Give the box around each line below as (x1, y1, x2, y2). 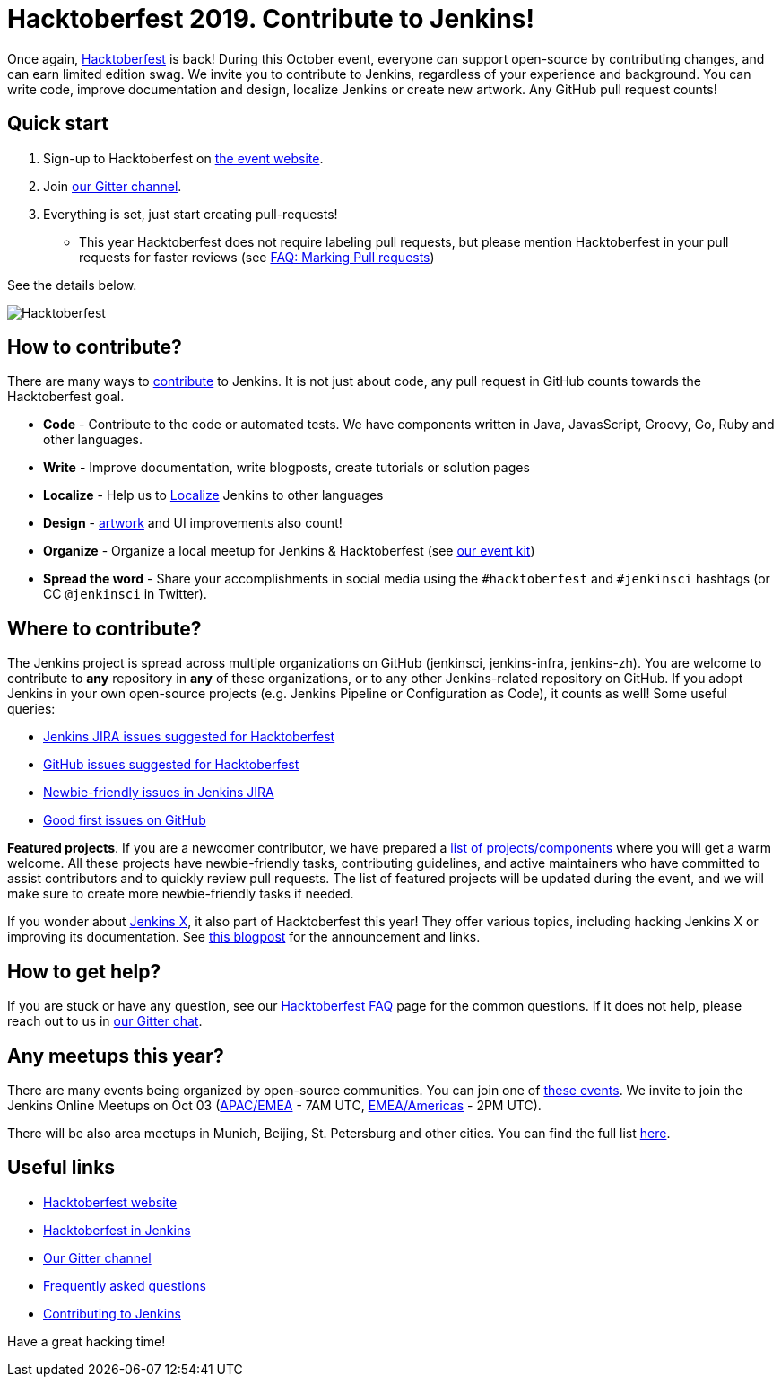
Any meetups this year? (7, 1044, 224, 1067)
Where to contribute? (7, 617, 202, 640)
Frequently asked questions (43, 1277, 206, 1293)
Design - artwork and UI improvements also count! (43, 515, 343, 531)
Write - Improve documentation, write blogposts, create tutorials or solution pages (43, 460, 530, 476)
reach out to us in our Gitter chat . (7, 1013, 203, 1029)
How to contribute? (7, 336, 182, 359)
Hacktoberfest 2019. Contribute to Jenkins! (7, 4, 534, 34)
